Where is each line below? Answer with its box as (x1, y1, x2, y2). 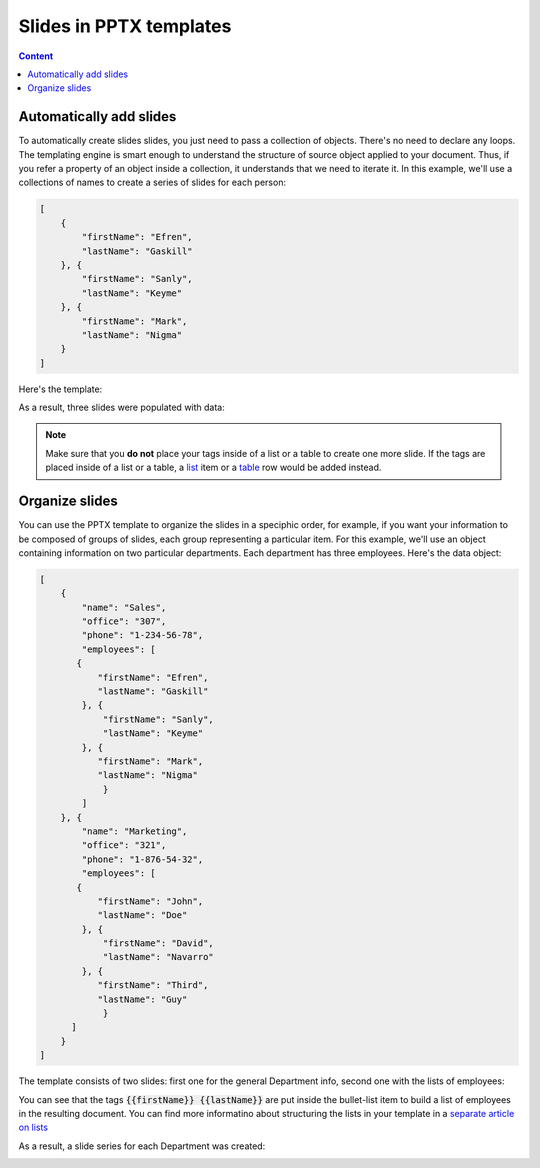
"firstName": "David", (102, 938, 214, 949)
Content (18, 50, 54, 62)
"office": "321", (81, 840, 167, 851)
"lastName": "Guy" (97, 993, 188, 1005)
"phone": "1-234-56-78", (81, 630, 204, 641)
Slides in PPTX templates (18, 15, 232, 37)
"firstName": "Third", (97, 980, 209, 991)
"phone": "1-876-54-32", (81, 853, 204, 865)
